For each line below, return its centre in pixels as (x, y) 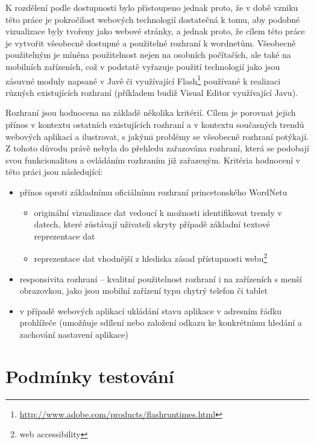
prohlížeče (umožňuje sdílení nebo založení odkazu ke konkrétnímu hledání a (161, 322)
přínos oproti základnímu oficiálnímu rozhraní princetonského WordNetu (153, 192)
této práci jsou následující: (54, 172)
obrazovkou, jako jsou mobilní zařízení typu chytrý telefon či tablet (144, 290)
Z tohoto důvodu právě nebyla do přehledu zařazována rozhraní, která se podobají (157, 148)
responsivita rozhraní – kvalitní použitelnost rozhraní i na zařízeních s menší (161, 278)
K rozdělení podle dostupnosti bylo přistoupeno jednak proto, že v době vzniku (152, 7)
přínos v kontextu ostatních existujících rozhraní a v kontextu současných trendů (155, 124)
